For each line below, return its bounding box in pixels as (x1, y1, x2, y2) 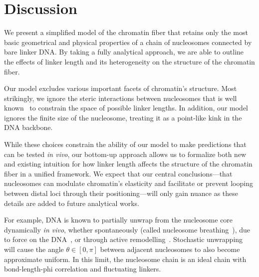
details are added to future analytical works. (4, 197, 139, 208)
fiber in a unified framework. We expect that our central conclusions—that (4, 168, 233, 178)
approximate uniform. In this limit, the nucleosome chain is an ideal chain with (4, 253, 247, 264)
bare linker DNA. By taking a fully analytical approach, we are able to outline (4, 46, 244, 57)
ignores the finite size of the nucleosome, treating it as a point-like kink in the (4, 112, 242, 122)
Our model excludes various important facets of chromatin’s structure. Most (4, 83, 237, 93)
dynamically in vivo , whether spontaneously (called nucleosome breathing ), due (4, 224, 250, 234)
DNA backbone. (4, 122, 53, 132)
